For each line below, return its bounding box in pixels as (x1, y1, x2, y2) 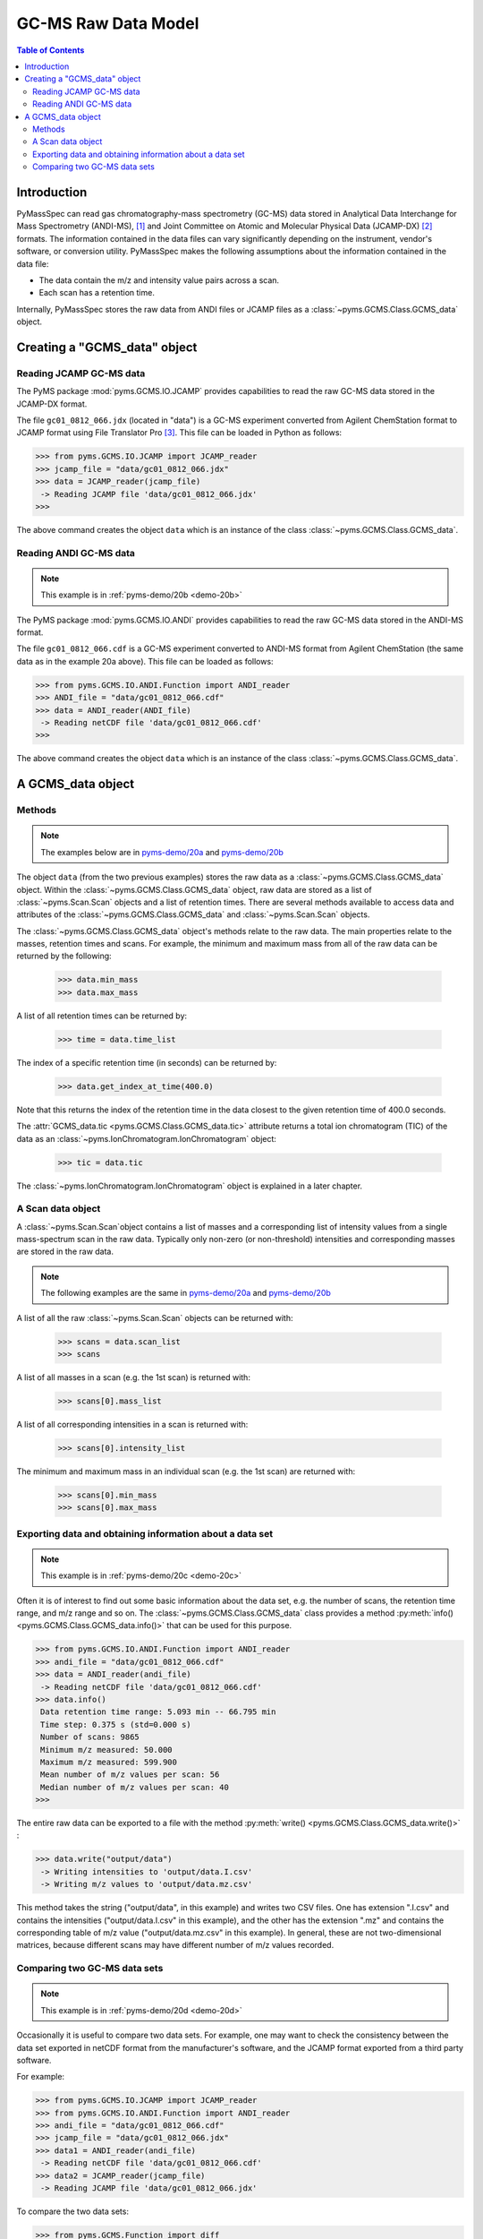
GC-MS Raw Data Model (16, 13, 199, 33)
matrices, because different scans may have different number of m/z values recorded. (16, 1940, 335, 1951)
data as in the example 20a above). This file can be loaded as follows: (16, 656, 274, 666)
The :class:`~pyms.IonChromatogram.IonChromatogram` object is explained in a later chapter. (16, 1180, 362, 1191)
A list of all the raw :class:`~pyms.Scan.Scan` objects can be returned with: (16, 1312, 293, 1323)
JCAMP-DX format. (16, 399, 88, 409)
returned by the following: (16, 950, 112, 962)
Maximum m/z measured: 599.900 (40, 1756, 178, 1767)
